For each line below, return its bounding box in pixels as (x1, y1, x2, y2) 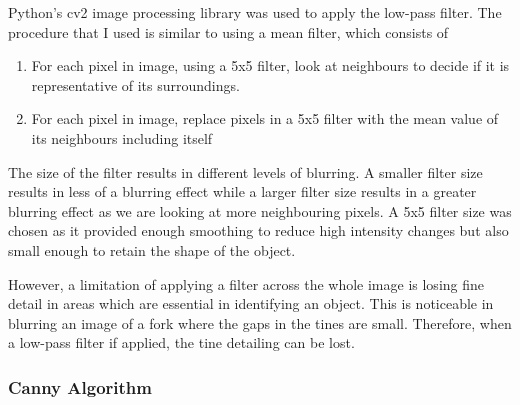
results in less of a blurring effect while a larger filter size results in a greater (8, 181, 477, 202)
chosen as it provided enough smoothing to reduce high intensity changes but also (8, 220, 509, 241)
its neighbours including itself (31, 127, 213, 148)
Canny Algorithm (8, 374, 152, 399)
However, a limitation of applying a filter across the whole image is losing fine (8, 273, 485, 294)
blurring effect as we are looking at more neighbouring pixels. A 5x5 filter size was (8, 200, 512, 221)
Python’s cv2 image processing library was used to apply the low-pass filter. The (8, 2, 502, 22)
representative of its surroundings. (31, 74, 240, 95)
